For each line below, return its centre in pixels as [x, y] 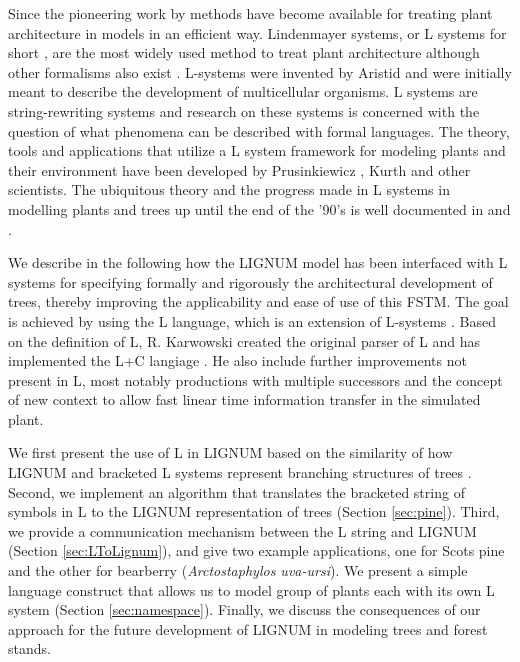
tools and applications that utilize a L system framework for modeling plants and [257, 150]
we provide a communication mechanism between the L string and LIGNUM [242, 530]
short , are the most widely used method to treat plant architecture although [244, 52]
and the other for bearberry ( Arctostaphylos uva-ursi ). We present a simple [238, 570]
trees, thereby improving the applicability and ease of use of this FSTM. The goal [258, 301]
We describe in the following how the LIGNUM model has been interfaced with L [258, 262]
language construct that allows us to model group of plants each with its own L [251, 589]
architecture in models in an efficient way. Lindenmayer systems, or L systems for [257, 32]
